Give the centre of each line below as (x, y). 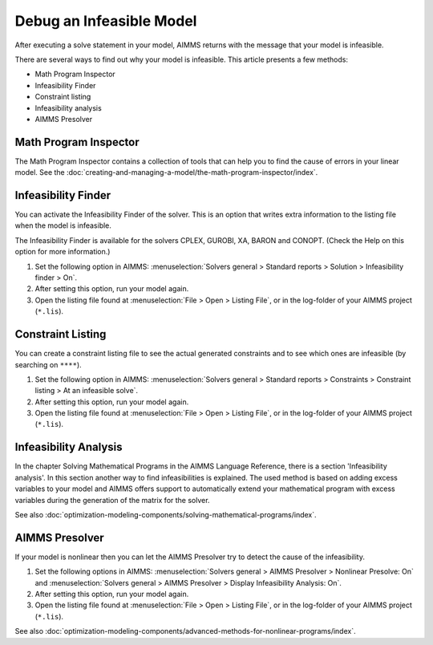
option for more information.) (63, 252)
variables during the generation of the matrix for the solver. (112, 500)
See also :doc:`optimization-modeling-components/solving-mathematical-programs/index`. (166, 514)
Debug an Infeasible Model (106, 21)
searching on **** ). (48, 364)
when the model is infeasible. (63, 225)
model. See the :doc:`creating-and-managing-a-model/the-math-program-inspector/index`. (166, 172)
